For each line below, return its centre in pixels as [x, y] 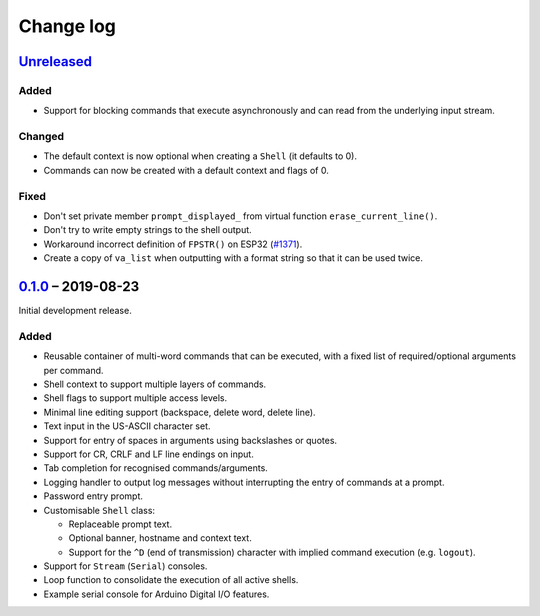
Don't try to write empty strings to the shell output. [147, 230]
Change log [67, 26]
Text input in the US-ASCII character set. [127, 426]
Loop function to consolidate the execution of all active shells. [171, 580]
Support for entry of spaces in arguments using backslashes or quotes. [190, 440]
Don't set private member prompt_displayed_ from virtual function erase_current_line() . [240, 216]
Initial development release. [75, 311]
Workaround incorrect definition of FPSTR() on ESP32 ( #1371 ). [173, 244]
